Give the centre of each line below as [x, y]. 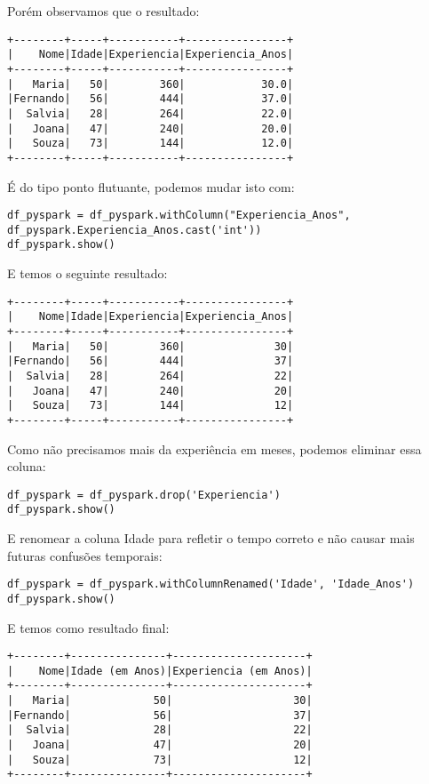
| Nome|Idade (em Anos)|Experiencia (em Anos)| [160, 671]
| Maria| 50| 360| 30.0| [151, 84]
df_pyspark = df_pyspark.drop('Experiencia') [144, 495]
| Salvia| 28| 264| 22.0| [151, 113]
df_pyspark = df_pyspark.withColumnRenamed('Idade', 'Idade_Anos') [211, 584]
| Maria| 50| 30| [160, 701]
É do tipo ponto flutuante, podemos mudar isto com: [151, 186]
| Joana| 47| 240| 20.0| [151, 128]
